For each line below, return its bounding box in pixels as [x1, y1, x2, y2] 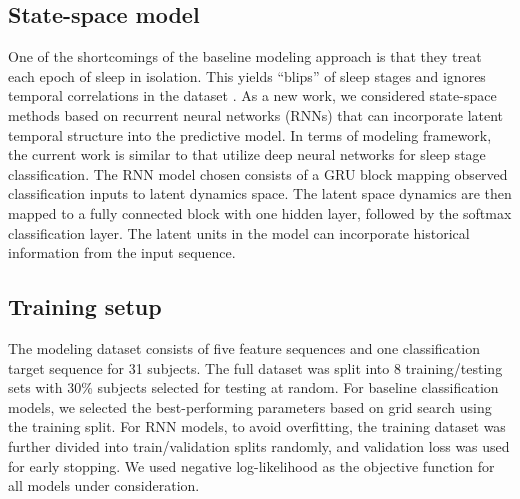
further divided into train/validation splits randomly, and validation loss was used [8, 435, 510, 456]
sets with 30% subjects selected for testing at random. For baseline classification [8, 377, 499, 398]
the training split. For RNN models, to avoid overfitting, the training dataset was [8, 416, 506, 437]
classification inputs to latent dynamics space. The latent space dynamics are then [8, 183, 512, 204]
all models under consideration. [8, 475, 200, 496]
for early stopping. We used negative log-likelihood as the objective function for [8, 455, 495, 476]
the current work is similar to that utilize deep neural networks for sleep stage [8, 144, 486, 165]
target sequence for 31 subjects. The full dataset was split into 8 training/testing [8, 357, 503, 378]
